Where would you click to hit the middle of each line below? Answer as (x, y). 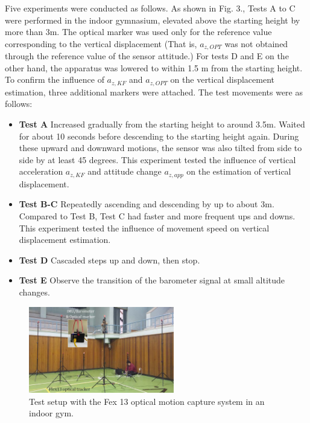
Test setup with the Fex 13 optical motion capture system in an (147, 401)
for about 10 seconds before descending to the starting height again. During (159, 136)
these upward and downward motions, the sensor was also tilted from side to (160, 148)
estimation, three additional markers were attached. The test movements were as (154, 92)
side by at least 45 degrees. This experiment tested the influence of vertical (157, 159)
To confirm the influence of (55, 79)
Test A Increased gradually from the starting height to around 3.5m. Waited (162, 124)
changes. (34, 292)
